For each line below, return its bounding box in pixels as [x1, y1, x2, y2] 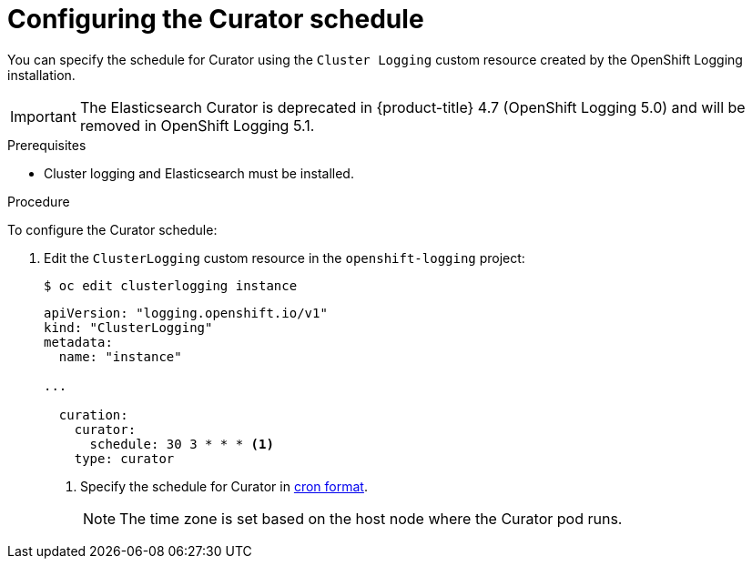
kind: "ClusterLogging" [44, 319, 213, 335]
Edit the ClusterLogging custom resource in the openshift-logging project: [44, 249, 525, 266]
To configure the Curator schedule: [7, 221, 218, 238]
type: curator [74, 450, 175, 466]
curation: [58, 407, 128, 422]
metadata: [44, 334, 113, 349]
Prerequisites [7, 136, 86, 153]
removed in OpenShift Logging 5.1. [79, 116, 315, 135]
